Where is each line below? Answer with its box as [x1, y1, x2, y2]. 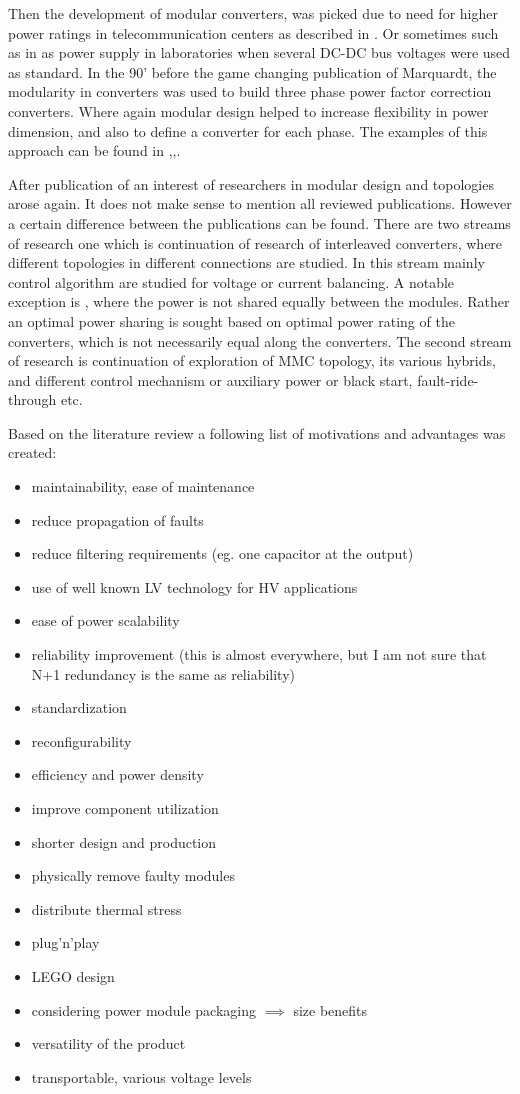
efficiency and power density [31, 764, 204, 785]
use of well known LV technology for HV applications [31, 576, 358, 597]
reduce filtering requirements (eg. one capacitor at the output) [31, 543, 414, 564]
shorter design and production [31, 831, 217, 852]
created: [8, 442, 57, 463]
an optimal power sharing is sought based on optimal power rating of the [8, 310, 455, 331]
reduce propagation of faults [31, 509, 204, 530]
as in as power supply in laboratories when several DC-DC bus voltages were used [8, 42, 511, 63]
